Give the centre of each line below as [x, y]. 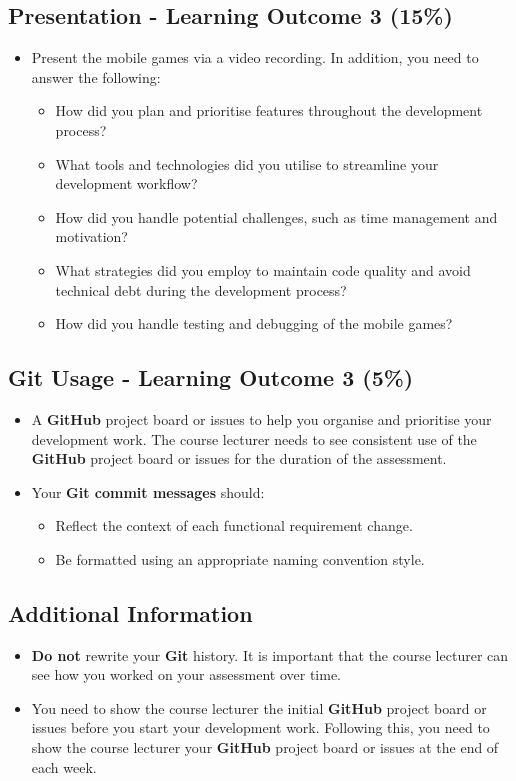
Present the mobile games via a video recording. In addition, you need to [255, 57]
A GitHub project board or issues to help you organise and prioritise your [261, 418]
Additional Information [130, 612]
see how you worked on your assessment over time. [186, 674]
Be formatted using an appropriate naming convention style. [240, 558]
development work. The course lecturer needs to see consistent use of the [254, 438]
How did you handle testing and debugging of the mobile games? [254, 323]
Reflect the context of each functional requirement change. [234, 525]
